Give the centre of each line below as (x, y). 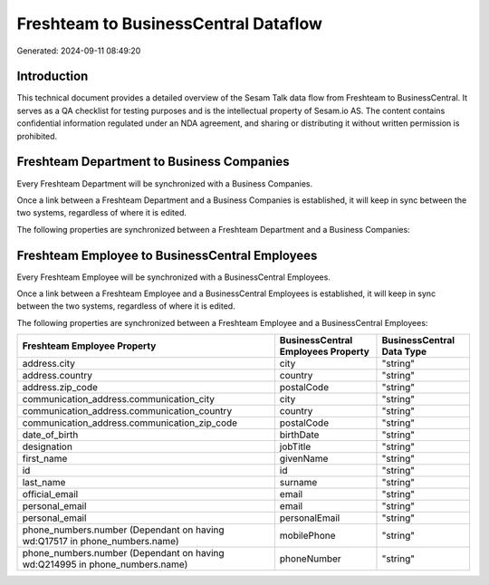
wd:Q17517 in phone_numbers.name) (101, 542)
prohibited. (37, 136)
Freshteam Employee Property (89, 346)
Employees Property (325, 351)
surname (298, 483)
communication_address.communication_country (127, 411)
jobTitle (295, 446)
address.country (58, 376)
